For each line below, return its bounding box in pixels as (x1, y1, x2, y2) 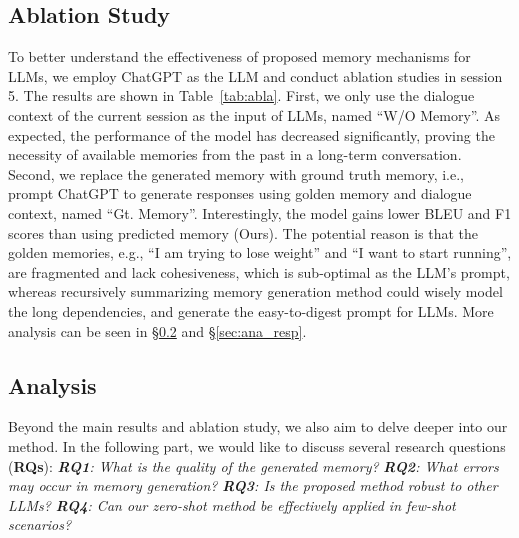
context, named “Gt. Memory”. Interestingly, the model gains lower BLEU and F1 (8, 202, 512, 223)
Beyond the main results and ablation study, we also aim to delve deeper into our (8, 416, 508, 437)
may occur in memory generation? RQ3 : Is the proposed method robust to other (8, 475, 498, 496)
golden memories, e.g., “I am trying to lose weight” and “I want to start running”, (8, 242, 512, 263)
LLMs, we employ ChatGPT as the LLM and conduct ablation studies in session (8, 65, 503, 86)
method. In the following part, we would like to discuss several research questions (8, 435, 506, 456)
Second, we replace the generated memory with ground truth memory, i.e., (8, 163, 465, 184)
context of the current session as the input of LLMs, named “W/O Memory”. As (8, 104, 501, 125)
